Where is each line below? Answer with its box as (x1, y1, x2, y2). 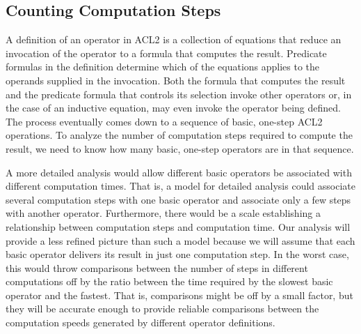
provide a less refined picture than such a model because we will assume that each (6, 233, 355, 248)
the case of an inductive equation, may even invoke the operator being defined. (6, 100, 341, 115)
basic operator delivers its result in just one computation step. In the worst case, (6, 247, 349, 261)
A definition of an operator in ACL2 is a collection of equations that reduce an (6, 32, 342, 47)
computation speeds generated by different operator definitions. (6, 315, 275, 330)
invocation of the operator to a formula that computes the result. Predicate (6, 45, 327, 60)
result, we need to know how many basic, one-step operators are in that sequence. (6, 141, 354, 155)
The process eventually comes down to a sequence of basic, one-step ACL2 (6, 114, 323, 128)
